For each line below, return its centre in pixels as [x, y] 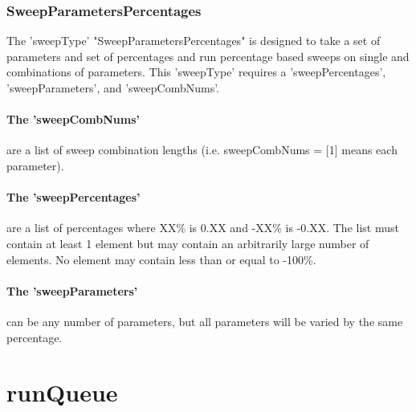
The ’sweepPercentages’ [73, 197]
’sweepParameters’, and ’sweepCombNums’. [113, 88]
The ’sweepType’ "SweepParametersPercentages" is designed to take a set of [194, 41]
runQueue [62, 392]
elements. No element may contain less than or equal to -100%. [161, 259]
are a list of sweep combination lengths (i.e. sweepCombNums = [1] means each [202, 150]
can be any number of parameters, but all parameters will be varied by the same [205, 321]
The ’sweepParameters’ [72, 290]
